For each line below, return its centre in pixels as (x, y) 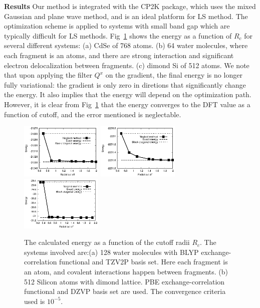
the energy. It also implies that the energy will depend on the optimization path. (128, 94)
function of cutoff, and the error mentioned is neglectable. (93, 114)
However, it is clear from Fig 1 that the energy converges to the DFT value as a (127, 104)
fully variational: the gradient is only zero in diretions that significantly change (125, 84)
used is (35, 301)
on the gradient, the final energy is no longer (174, 75)
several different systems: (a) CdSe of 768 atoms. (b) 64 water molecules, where (126, 45)
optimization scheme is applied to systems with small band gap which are (117, 26)
